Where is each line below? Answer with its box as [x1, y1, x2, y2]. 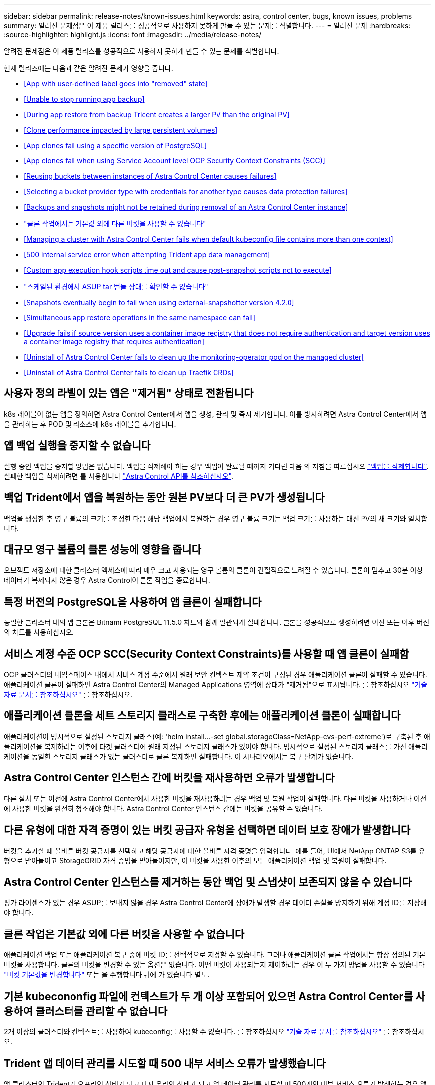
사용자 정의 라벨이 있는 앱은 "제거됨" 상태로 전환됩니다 [4, 387, 254, 400]
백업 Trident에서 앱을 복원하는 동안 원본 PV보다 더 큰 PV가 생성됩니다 [4, 491, 325, 504]
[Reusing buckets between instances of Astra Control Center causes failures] [24, 172, 277, 180]
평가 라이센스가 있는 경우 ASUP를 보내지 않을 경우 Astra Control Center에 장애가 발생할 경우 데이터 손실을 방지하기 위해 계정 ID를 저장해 [4, 898, 427, 907]
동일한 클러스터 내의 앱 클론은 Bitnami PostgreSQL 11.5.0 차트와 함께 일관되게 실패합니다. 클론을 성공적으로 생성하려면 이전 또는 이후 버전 [4, 618, 430, 627]
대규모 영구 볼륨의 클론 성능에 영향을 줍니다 [4, 543, 201, 556]
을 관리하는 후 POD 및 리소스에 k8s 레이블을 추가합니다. [4, 419, 176, 428]
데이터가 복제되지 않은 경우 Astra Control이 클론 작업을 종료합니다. [4, 576, 210, 585]
